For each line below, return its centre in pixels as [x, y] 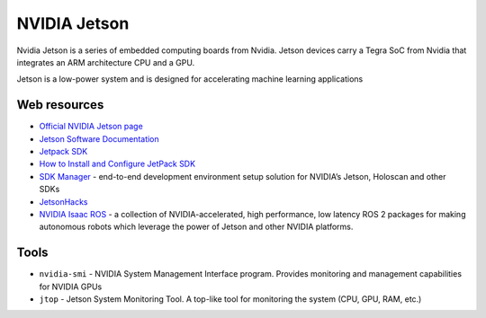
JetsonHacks [63, 201]
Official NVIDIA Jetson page [91, 127]
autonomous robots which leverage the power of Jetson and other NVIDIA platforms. [196, 227]
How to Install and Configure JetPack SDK [117, 164]
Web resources [60, 105]
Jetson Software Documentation [99, 138]
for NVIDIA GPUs [71, 287]
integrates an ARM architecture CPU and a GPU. [106, 62]
